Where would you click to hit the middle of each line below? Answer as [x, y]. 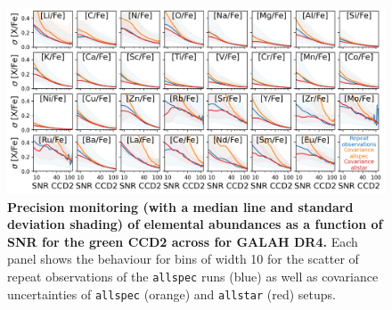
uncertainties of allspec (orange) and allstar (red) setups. [171, 294]
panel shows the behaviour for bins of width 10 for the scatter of [183, 259]
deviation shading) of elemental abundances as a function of [195, 224]
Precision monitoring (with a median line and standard [180, 206]
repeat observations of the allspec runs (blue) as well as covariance [193, 276]
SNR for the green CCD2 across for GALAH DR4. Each [183, 241]
